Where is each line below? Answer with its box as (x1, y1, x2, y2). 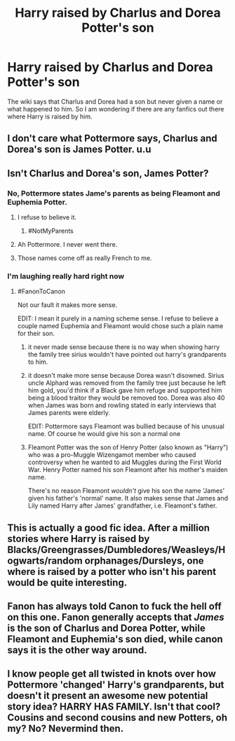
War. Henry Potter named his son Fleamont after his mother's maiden (27, 465, 228, 474)
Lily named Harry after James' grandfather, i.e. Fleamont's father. (27, 501, 217, 510)
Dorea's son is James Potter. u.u (7, 144, 152, 156)
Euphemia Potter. (7, 197, 68, 207)
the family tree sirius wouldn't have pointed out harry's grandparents (27, 351, 227, 359)
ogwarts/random (7, 555, 83, 566)
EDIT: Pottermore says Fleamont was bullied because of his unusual (27, 422, 224, 430)
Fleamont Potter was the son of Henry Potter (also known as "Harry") (27, 443, 229, 451)
